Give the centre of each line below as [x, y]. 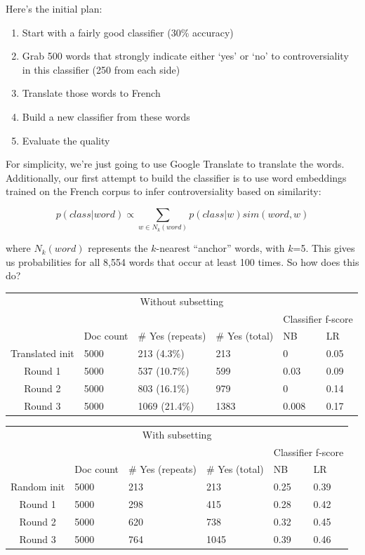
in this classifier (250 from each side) [101, 69]
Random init [38, 487]
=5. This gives [324, 248]
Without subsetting [182, 301]
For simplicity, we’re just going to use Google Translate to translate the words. [175, 164]
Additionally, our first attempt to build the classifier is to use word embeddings [176, 177]
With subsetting [177, 434]
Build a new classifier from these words [106, 116]
